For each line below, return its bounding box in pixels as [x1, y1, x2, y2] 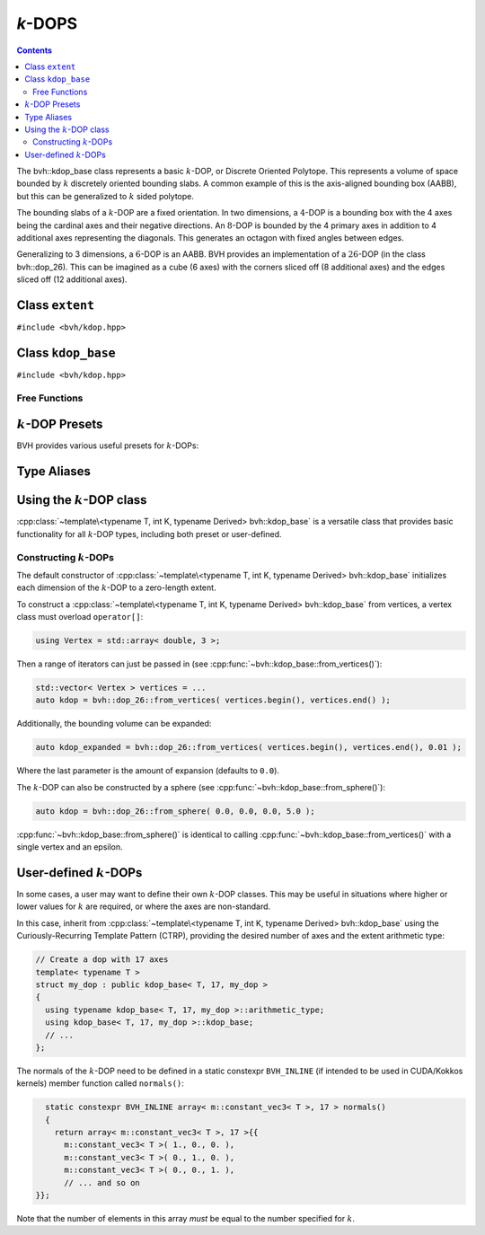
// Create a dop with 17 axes [35, 955, 169, 965]
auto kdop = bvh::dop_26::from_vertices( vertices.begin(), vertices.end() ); [35, 695, 391, 705]
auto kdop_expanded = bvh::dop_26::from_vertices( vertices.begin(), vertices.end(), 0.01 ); [35, 742, 463, 753]
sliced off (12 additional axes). [16, 274, 128, 285]
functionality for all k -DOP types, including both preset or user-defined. [16, 528, 282, 539]
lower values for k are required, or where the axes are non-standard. [16, 901, 271, 912]
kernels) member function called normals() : [16, 1078, 184, 1089]
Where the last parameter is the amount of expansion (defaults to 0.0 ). [16, 765, 280, 776]
